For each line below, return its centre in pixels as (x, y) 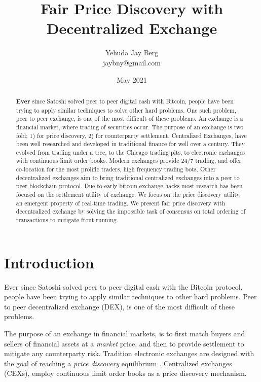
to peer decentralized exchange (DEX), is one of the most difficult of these (119, 306)
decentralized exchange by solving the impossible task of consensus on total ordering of (131, 211)
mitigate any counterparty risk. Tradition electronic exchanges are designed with (129, 353)
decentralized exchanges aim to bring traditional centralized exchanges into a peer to (128, 177)
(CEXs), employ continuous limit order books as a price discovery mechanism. (125, 373)
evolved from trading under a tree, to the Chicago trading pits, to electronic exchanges (130, 152)
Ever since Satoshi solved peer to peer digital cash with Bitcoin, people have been (125, 101)
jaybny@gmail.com (132, 62)
